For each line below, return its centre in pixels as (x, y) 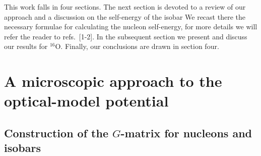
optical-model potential (86, 101)
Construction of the (56, 133)
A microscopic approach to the (113, 81)
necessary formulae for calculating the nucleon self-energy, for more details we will (131, 27)
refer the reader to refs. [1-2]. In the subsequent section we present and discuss (126, 36)
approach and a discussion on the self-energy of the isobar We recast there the (125, 16)
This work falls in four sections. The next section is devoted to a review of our (125, 7)
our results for (26, 46)
